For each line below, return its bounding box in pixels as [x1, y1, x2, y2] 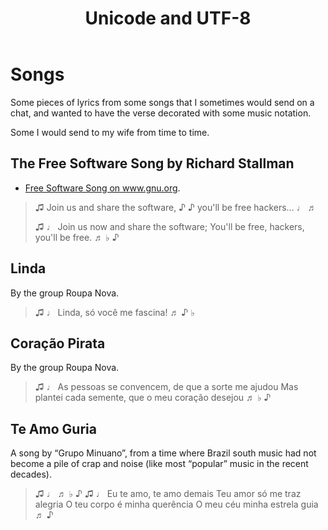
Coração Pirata [10, 335, 106, 352]
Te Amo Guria [10, 420, 97, 437]
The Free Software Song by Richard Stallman [10, 155, 295, 172]
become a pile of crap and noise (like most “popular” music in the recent [10, 458, 309, 470]
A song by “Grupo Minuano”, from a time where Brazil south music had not [10, 447, 317, 459]
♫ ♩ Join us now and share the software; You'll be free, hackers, [34, 220, 305, 232]
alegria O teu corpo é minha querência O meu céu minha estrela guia [34, 498, 319, 511]
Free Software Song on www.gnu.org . [24, 182, 181, 194]
